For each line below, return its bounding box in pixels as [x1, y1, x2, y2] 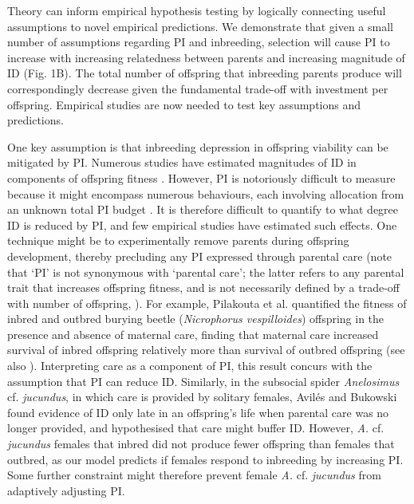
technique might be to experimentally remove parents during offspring [7, 232, 349, 249]
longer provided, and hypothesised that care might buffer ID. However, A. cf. [7, 419, 384, 436]
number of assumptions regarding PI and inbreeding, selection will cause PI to [7, 33, 390, 50]
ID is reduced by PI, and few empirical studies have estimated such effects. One [7, 216, 397, 233]
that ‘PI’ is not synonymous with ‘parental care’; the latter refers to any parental [7, 263, 404, 280]
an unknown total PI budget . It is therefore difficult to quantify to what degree [7, 201, 399, 218]
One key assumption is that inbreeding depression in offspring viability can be [7, 138, 388, 155]
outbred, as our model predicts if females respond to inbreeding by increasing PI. [7, 451, 404, 467]
